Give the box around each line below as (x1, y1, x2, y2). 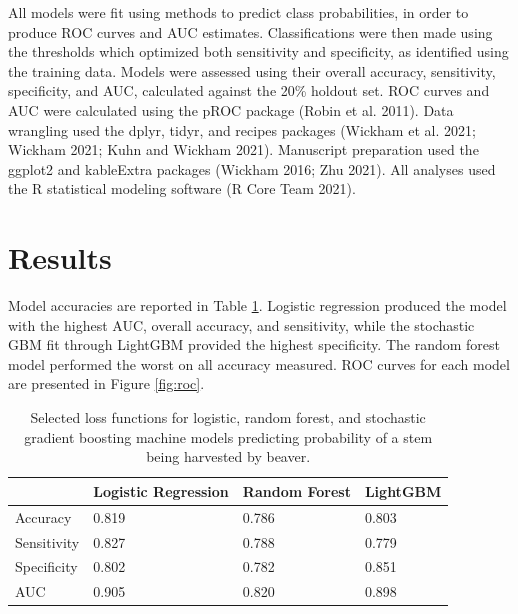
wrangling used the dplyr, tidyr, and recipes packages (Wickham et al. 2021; (8, 119, 476, 140)
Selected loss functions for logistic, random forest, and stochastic (30, 407, 426, 428)
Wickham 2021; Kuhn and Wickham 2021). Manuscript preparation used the (8, 139, 479, 160)
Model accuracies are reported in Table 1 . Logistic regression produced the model (8, 295, 507, 316)
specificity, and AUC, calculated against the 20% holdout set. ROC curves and (8, 80, 490, 101)
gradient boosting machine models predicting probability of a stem (24, 426, 433, 447)
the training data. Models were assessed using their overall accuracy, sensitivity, (8, 60, 496, 81)
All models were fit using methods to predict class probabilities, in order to (8, 2, 469, 22)
